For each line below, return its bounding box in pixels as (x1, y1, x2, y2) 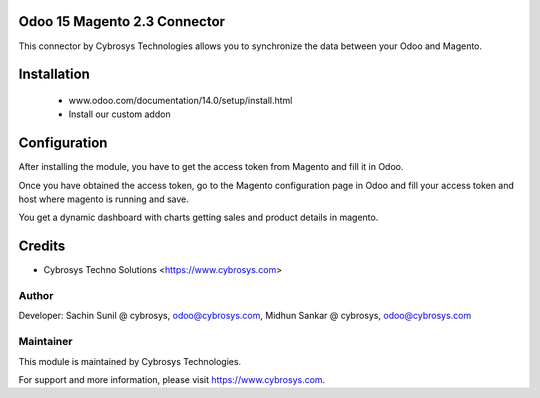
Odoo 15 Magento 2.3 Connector (18, 13, 225, 30)
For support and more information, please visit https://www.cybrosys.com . (18, 373, 326, 385)
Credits (18, 238, 66, 255)
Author (18, 289, 54, 303)
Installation (18, 66, 90, 83)
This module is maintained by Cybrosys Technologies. (18, 355, 242, 367)
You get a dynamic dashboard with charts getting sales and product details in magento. (18, 211, 379, 224)
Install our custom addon (68, 108, 171, 120)
